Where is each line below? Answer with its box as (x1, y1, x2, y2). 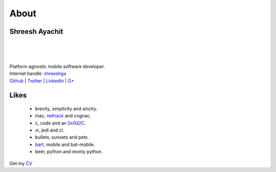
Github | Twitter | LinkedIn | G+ (9, 77, 75, 84)
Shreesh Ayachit (9, 27, 63, 36)
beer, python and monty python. (35, 148, 103, 155)
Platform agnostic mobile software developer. (9, 63, 105, 69)
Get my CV (9, 160, 33, 166)
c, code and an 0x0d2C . (35, 120, 86, 126)
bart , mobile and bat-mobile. (35, 141, 95, 147)
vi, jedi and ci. (35, 127, 64, 133)
